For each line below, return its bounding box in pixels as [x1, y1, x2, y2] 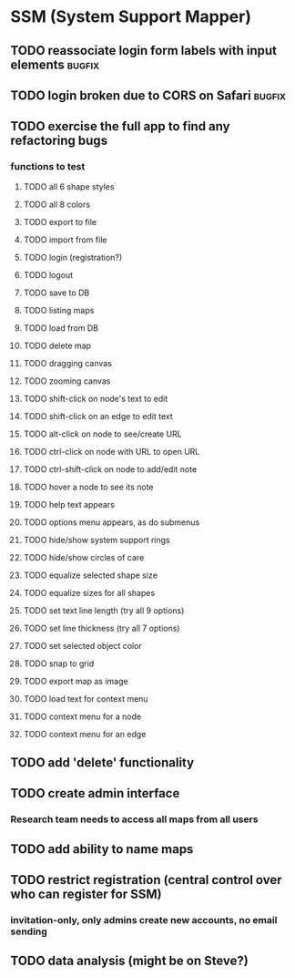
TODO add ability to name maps [10, 841, 194, 857]
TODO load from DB [23, 322, 99, 334]
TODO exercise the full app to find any [10, 118, 230, 134]
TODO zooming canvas [23, 375, 111, 386]
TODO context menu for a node [23, 711, 142, 722]
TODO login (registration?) [23, 252, 123, 262]
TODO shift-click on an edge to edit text [23, 410, 174, 421]
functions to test [10, 160, 86, 173]
